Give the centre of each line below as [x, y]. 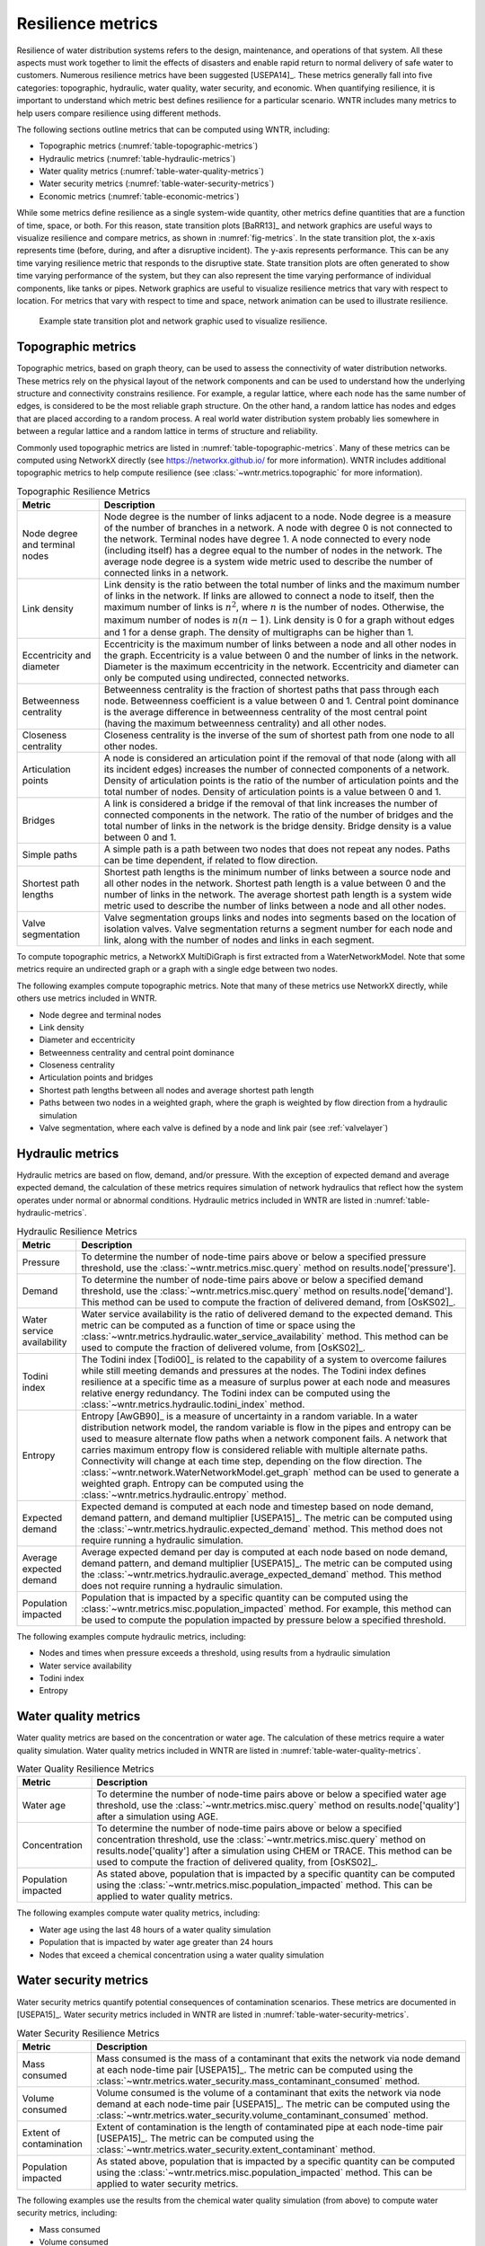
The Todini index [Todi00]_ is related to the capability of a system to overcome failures [264, 1359]
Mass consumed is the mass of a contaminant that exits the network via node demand [278, 2058]
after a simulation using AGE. [158, 1817]
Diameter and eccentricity [87, 1040]
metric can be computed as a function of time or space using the [218, 1325]
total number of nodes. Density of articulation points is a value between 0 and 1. [273, 791]
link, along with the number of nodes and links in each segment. [239, 940]
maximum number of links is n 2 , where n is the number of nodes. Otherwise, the [274, 606]
